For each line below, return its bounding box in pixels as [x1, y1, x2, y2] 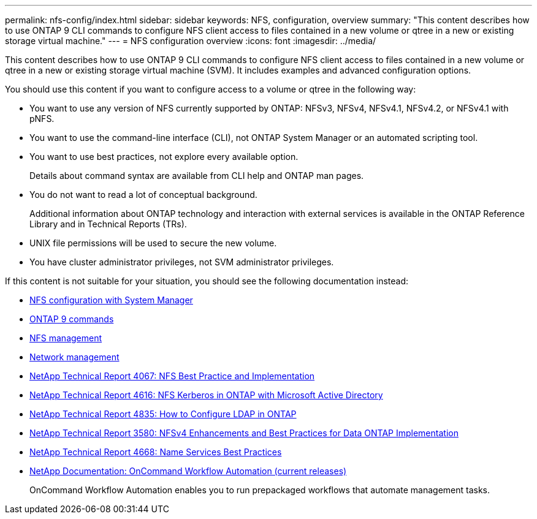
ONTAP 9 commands [29, 314, 114, 324]
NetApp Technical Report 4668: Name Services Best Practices [29, 447, 282, 457]
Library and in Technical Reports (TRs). [29, 219, 187, 229]
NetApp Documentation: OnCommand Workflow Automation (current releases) [29, 466, 347, 476]
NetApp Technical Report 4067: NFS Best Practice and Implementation [29, 371, 315, 381]
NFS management [29, 333, 102, 343]
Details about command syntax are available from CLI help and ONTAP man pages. [29, 170, 364, 181]
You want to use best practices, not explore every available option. [29, 151, 299, 162]
